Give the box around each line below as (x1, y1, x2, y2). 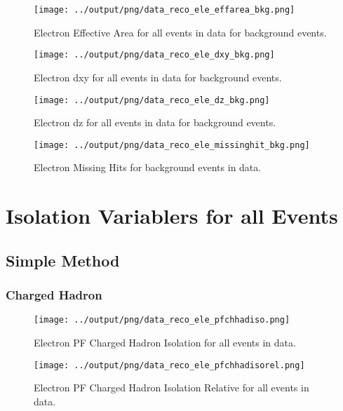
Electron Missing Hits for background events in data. (34, 160, 262, 175)
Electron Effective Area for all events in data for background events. (34, 25, 327, 39)
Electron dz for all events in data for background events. (34, 115, 276, 130)
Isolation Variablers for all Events (6, 201, 338, 230)
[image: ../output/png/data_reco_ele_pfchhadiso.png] (34, 315, 290, 325)
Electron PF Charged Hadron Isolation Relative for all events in (34, 380, 309, 395)
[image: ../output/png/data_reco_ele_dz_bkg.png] (34, 95, 270, 105)
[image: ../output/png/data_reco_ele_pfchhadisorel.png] (34, 360, 305, 370)
